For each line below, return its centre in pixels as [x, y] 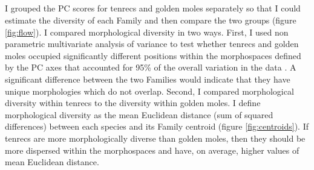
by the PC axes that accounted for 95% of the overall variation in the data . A [151, 67]
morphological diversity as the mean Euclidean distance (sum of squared [139, 114]
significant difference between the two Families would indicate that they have [148, 79]
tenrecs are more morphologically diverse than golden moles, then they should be [155, 138]
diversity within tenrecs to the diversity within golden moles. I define [133, 103]
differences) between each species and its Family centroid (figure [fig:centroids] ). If [157, 126]
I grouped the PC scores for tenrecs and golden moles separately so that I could [153, 8]
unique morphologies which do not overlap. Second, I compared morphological [149, 91]
